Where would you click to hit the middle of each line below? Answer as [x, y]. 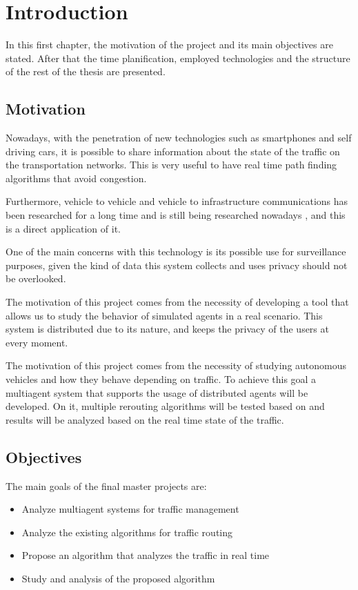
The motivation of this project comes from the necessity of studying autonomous [176, 365]
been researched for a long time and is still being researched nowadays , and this [176, 215]
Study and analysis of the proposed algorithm [118, 578]
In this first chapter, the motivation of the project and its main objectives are [169, 45]
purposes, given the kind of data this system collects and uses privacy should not [177, 265]
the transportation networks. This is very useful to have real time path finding [171, 165]
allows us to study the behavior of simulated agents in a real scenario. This [164, 315]
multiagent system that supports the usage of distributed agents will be [157, 392]
